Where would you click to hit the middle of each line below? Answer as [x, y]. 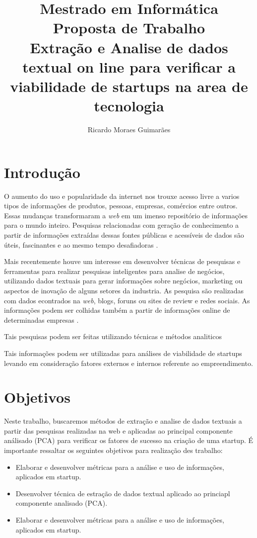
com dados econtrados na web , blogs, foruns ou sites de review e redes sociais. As [127, 300]
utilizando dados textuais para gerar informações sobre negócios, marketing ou [123, 281]
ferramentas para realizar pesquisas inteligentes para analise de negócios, [114, 271]
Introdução [42, 172]
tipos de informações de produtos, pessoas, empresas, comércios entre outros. [121, 206]
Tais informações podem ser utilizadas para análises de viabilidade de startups [123, 353]
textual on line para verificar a [129, 66]
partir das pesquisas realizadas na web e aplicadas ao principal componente [118, 430]
